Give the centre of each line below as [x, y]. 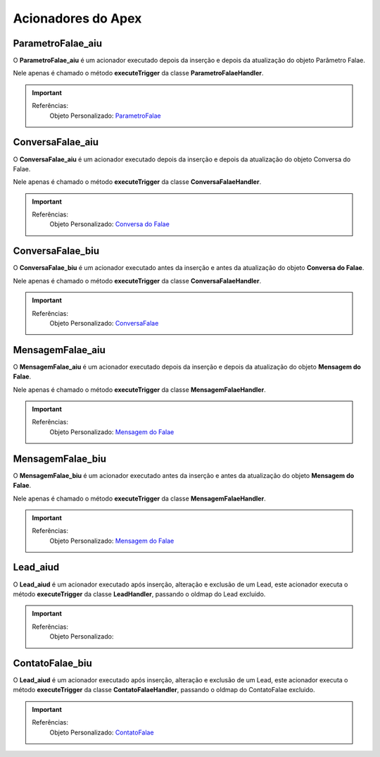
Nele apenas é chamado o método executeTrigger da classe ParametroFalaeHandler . [138, 73]
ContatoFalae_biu [53, 663]
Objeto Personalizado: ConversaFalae [104, 323]
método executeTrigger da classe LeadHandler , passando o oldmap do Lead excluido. [139, 594]
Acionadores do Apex [77, 18]
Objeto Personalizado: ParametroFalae [105, 116]
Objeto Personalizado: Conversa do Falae [110, 224]
